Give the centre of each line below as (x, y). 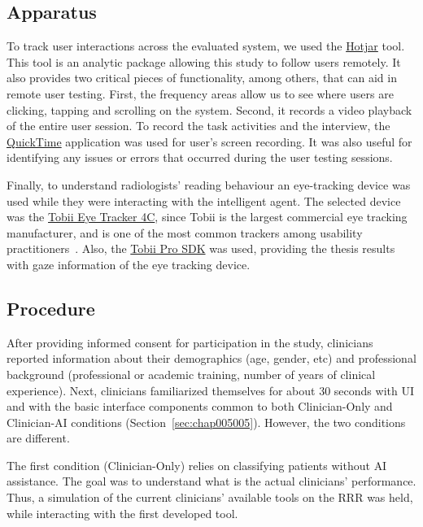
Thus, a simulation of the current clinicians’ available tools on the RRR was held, (210, 497)
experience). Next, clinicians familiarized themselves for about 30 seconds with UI (210, 390)
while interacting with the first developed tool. (122, 513)
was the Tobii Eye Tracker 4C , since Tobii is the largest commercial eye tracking (207, 217)
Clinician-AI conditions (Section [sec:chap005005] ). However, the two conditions (206, 422)
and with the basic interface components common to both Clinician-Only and (200, 406)
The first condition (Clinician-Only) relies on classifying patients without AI (197, 465)
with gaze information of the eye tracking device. (129, 264)
